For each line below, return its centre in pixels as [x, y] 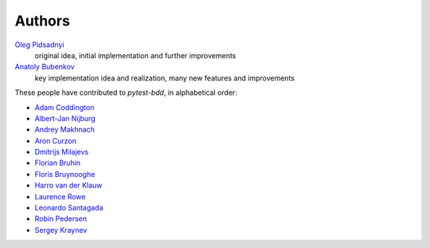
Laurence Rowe [60, 196]
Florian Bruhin [58, 163]
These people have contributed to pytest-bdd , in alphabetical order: [126, 93]
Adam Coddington [64, 107]
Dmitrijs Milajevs [62, 152]
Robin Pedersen [61, 218]
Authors [43, 21]
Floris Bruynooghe [65, 174]
